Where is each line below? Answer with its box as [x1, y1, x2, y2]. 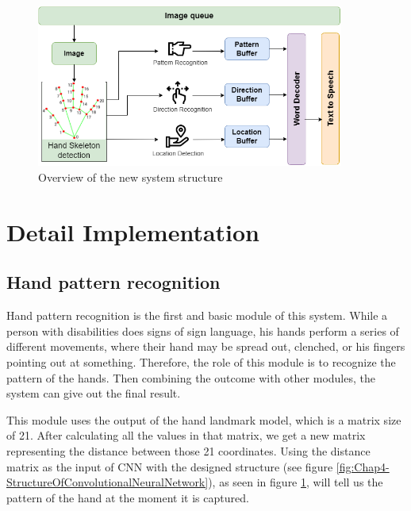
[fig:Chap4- [336, 458, 390, 474]
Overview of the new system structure [38, 168, 223, 185]
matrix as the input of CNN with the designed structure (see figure [6, 458, 333, 474]
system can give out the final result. [6, 385, 181, 401]
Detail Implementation [6, 215, 260, 248]
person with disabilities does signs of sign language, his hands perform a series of [6, 322, 399, 339]
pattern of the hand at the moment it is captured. [6, 489, 249, 505]
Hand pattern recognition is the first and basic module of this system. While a [6, 307, 388, 324]
